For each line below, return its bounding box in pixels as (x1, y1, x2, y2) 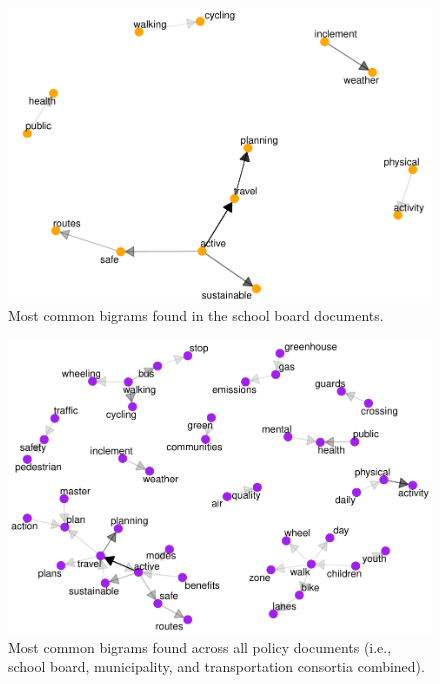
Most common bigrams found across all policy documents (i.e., (8, 636, 392, 657)
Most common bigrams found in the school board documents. (8, 305, 384, 326)
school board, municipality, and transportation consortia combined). (8, 656, 425, 677)
